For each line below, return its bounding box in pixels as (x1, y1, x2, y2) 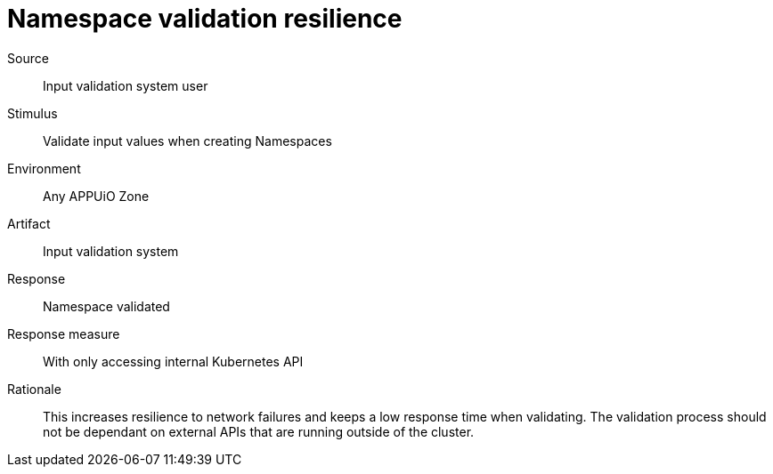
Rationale (7, 381, 61, 397)
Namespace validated (43, 298, 170, 314)
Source (7, 50, 49, 66)
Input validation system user (43, 77, 208, 93)
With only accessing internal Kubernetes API (43, 353, 304, 369)
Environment (7, 160, 81, 176)
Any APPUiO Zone (43, 188, 150, 204)
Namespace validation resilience (7, 4, 403, 34)
